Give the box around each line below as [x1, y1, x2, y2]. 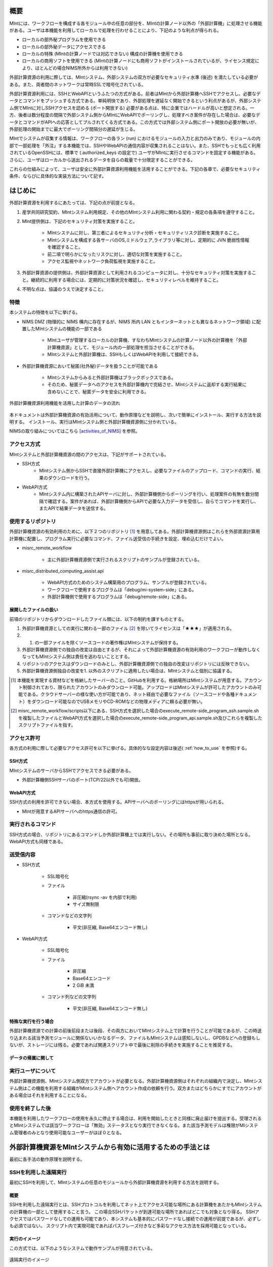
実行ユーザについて [9, 1067, 56, 1074]
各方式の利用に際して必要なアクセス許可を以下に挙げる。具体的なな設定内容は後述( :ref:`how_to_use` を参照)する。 [9, 745, 250, 751]
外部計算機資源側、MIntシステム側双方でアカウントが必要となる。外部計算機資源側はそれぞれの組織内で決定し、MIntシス [9, 1078, 262, 1084]
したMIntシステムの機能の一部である [26, 326, 102, 332]
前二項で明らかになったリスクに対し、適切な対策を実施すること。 [47, 251, 185, 257]
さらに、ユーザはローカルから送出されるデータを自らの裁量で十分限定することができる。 [9, 157, 196, 163]
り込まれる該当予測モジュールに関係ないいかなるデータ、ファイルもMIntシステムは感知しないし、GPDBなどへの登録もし [9, 1034, 260, 1041]
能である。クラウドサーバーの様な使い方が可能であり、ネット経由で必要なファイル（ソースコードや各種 [18, 691, 235, 697]
